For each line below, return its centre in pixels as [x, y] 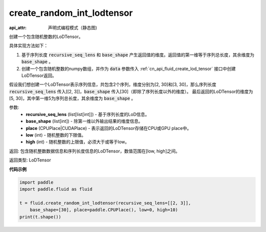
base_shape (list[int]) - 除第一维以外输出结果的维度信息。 [84, 121]
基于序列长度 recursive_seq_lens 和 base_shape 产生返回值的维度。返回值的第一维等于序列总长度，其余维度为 [138, 55]
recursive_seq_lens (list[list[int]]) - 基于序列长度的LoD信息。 [88, 114]
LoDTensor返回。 [39, 75]
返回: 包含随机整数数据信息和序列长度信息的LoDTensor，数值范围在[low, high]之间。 [95, 151]
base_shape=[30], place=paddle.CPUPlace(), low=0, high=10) [104, 210]
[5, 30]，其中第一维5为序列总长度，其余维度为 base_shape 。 [72, 98]
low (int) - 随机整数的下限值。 [56, 135]
